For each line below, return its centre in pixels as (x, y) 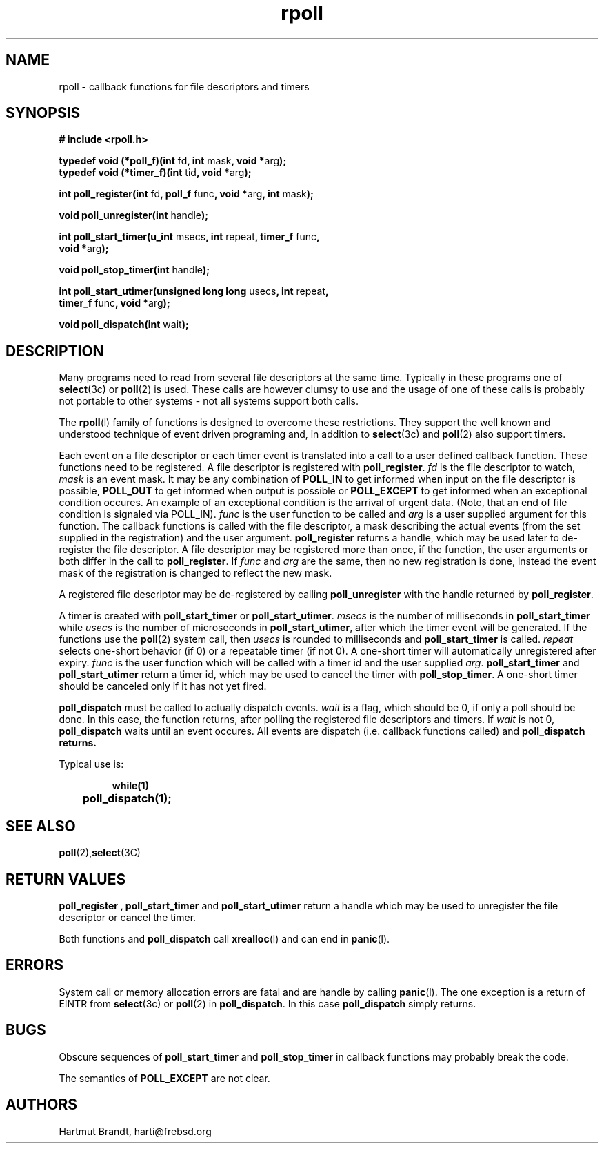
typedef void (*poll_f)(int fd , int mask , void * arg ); (173, 161)
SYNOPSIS (43, 113)
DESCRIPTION (55, 351)
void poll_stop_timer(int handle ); (134, 270)
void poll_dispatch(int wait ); (124, 325)
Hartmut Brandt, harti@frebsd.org (135, 1131)
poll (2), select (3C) (100, 853)
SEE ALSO (41, 826)
